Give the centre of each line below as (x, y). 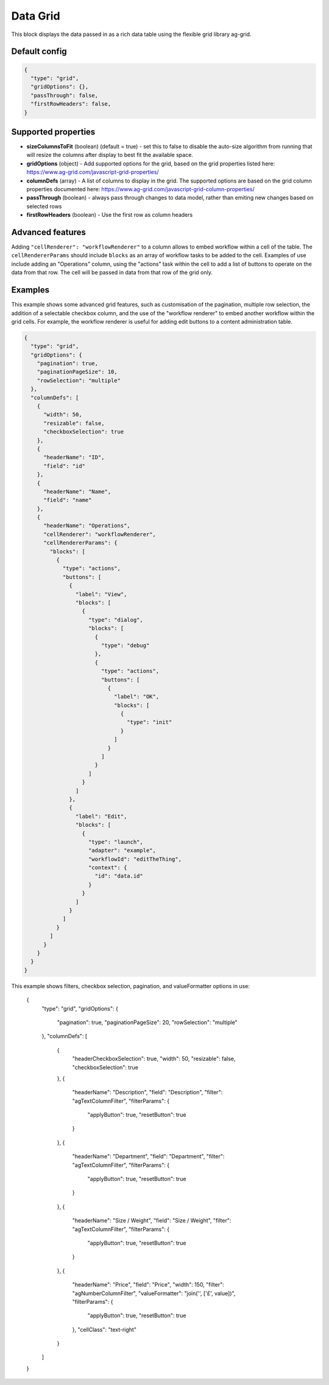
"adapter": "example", (122, 851)
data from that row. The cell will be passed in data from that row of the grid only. (112, 272)
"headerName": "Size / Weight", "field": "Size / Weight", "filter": (152, 1221)
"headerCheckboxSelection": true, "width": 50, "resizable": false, (154, 1059)
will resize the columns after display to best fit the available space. (110, 155)
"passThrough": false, (65, 95)
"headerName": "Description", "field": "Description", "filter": (147, 1092)
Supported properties (53, 132)
